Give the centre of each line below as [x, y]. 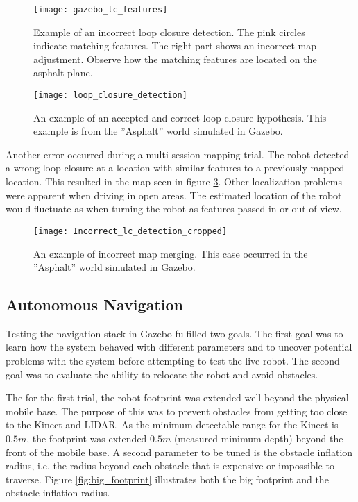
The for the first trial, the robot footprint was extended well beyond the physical [177, 398]
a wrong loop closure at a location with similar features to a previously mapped [175, 168]
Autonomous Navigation [94, 304]
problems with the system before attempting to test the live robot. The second [173, 361]
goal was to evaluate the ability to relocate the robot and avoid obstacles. [162, 374]
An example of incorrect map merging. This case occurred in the [171, 253]
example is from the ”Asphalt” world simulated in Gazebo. [158, 131]
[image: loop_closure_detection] [110, 95]
